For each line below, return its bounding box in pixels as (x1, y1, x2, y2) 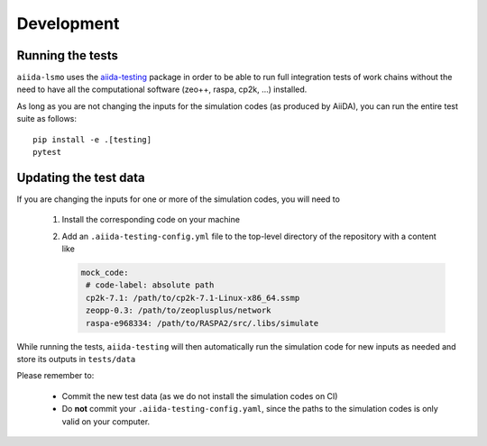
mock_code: (80, 268, 129, 278)
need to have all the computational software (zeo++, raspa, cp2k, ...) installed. (16, 84, 308, 95)
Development (16, 14, 120, 33)
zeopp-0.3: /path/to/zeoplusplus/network (86, 305, 271, 315)
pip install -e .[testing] (32, 134, 152, 144)
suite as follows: (16, 114, 77, 124)
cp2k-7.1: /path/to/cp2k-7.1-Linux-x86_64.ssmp (86, 293, 300, 303)
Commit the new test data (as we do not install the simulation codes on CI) (61, 390, 338, 401)
